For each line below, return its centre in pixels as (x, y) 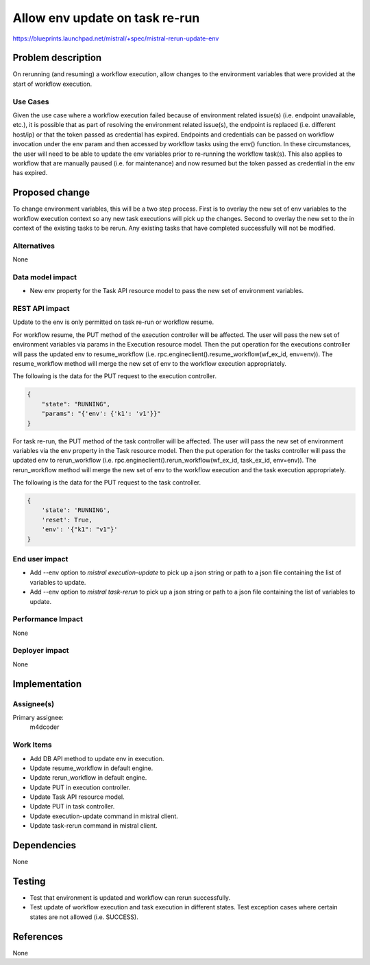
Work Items (32, 745)
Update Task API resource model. (77, 797)
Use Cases (31, 102)
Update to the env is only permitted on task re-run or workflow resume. (113, 322)
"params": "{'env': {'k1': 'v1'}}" (101, 414)
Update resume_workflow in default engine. (91, 768)
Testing (29, 881)
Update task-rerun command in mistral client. (94, 826)
